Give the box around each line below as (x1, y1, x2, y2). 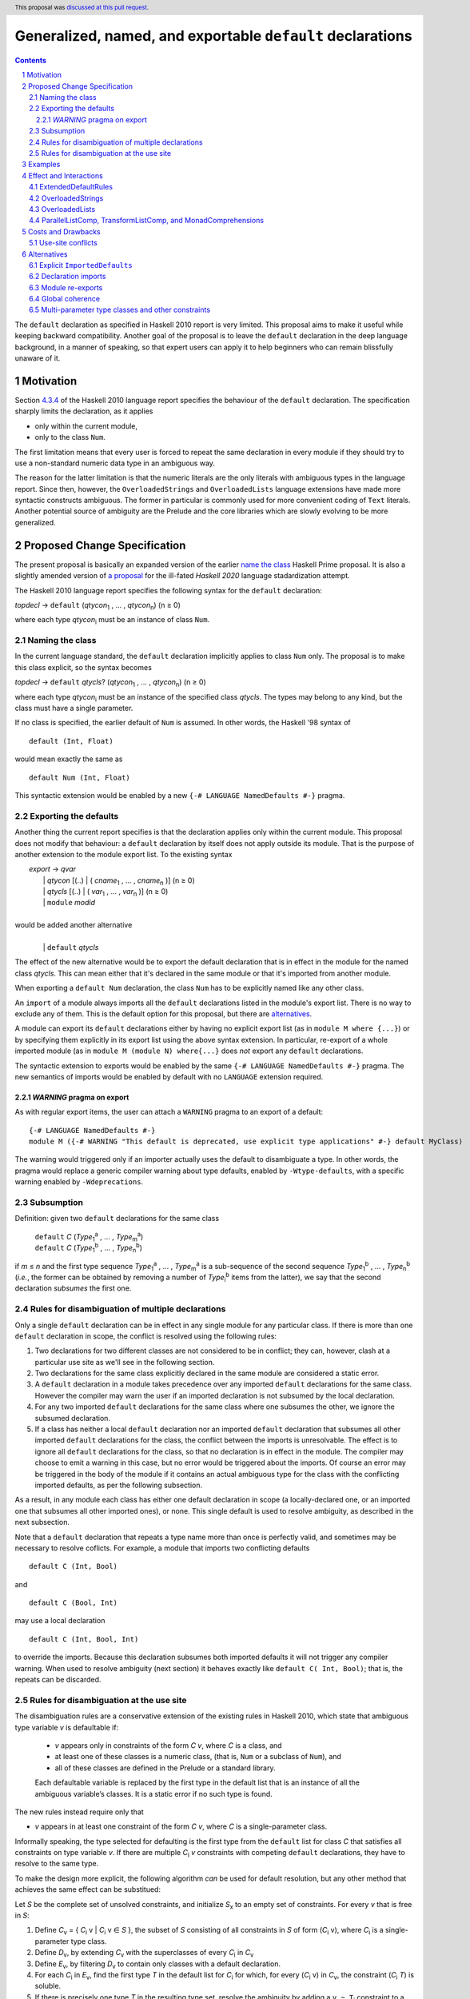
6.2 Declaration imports (29, 272, 106, 281)
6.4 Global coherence (29, 294, 100, 304)
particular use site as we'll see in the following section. (34, 1357, 215, 1367)
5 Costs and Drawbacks (22, 226, 102, 236)
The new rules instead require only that (14, 1807, 144, 1817)
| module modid (42, 898, 96, 908)
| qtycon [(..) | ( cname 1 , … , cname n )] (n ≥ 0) (42, 876, 195, 887)
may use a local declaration (14, 1616, 106, 1626)
